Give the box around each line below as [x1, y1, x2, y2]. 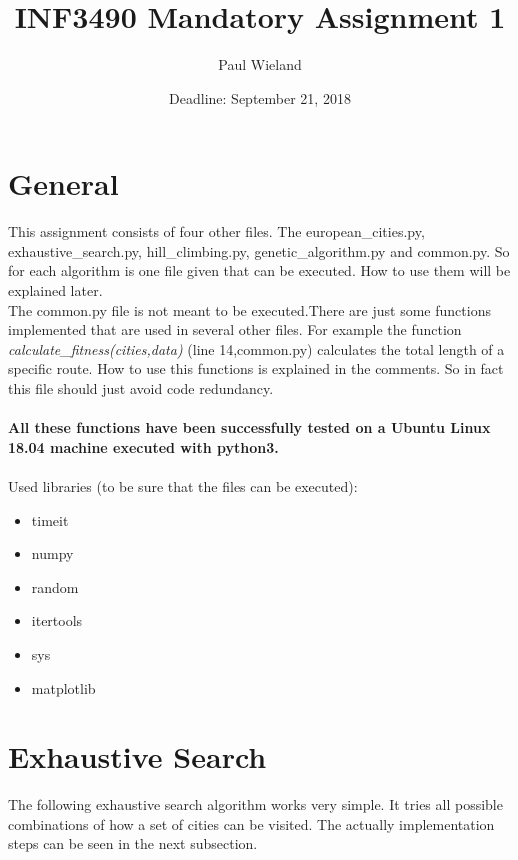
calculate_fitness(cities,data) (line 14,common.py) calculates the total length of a [8, 338, 505, 359]
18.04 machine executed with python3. [8, 436, 279, 457]
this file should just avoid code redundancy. [8, 378, 274, 398]
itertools [31, 610, 83, 631]
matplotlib [31, 677, 96, 698]
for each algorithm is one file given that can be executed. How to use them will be [8, 260, 511, 281]
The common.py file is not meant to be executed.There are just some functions [8, 299, 491, 320]
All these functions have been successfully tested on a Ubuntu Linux [8, 417, 491, 438]
